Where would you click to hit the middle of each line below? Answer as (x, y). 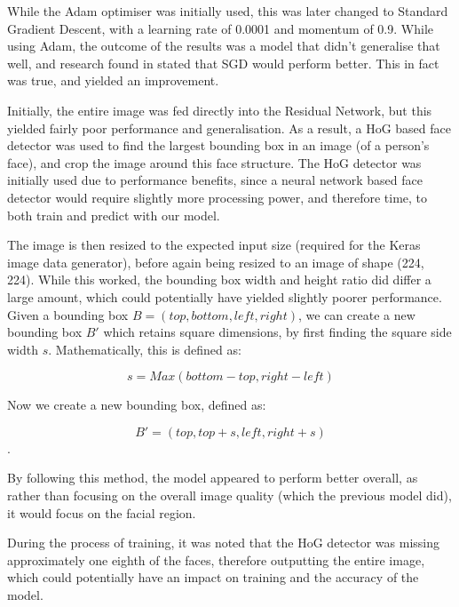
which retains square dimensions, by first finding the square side (277, 332)
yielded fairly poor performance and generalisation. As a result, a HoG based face (229, 128)
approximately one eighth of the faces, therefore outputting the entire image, (216, 559)
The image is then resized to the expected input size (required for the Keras (214, 245)
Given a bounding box (68, 314)
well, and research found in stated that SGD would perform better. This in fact (223, 63)
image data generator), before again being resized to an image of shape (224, (216, 262)
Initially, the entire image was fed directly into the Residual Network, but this (220, 110)
